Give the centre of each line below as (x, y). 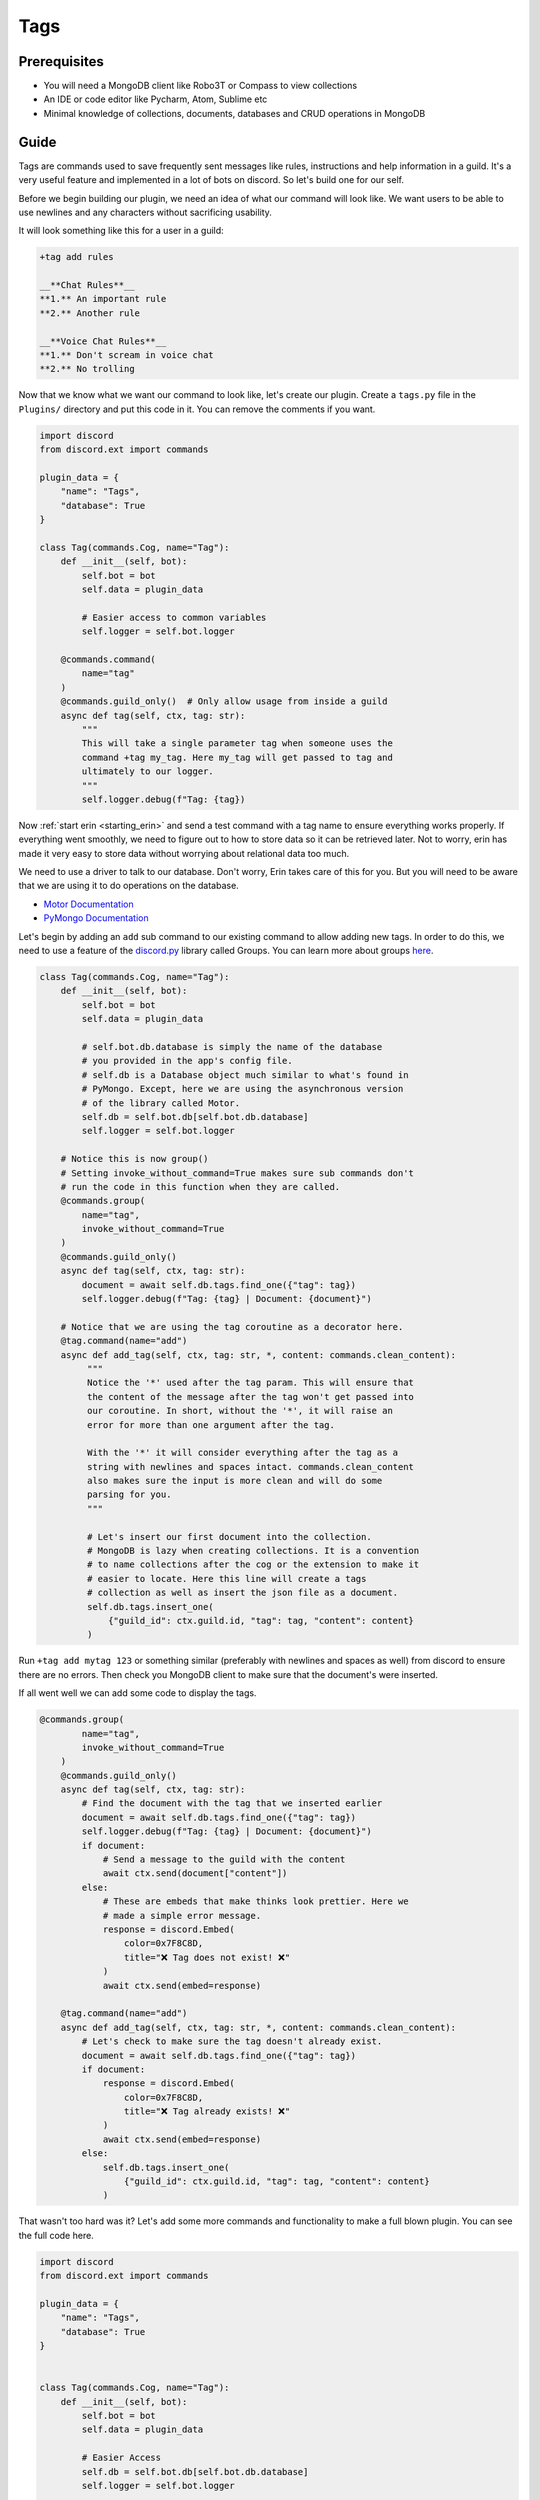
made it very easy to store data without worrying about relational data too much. (184, 853)
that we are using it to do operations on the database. (128, 886)
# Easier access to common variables (174, 617)
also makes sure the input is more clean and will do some (234, 1481)
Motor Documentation (88, 904)
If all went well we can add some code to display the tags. (137, 1693)
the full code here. (56, 2235)
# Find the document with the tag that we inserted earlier (232, 1803)
